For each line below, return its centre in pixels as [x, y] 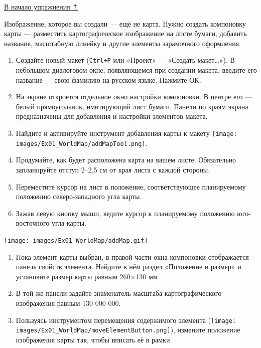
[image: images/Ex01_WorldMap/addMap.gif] [76, 240]
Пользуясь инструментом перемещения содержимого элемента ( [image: [126, 320]
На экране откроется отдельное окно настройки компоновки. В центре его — [134, 97]
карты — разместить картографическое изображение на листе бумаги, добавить [125, 33]
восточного [33, 223]
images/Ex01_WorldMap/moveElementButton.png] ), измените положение [128, 330]
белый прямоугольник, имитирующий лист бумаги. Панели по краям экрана [132, 106]
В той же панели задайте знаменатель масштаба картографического [119, 293]
